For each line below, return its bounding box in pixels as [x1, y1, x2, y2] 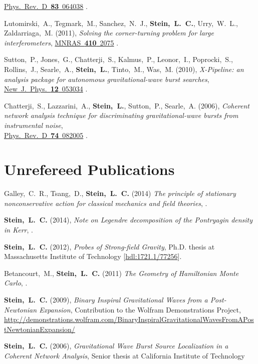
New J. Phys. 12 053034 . [4, 83, 88, 94]
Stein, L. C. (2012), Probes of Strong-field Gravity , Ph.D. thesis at [4, 241, 215, 251]
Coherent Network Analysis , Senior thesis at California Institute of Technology [4, 350, 245, 360]
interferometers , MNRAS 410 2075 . [4, 37, 119, 47]
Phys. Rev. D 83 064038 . [4, 1, 88, 11]
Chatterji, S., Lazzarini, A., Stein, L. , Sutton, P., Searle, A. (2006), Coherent [4, 100, 249, 110]
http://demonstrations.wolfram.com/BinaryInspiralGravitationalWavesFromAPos [4, 314, 254, 324]
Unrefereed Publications [4, 159, 175, 179]
